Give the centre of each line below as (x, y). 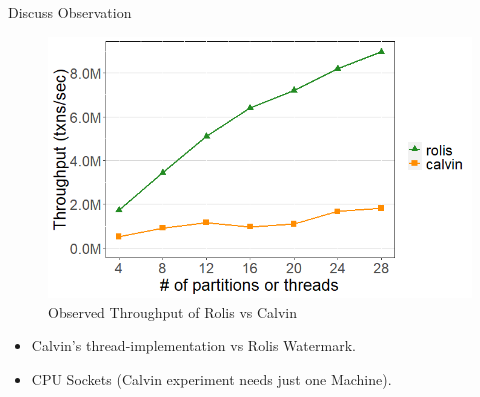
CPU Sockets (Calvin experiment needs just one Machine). (211, 379)
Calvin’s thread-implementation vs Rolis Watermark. (193, 345)
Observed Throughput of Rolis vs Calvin (173, 311)
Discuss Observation (70, 12)
